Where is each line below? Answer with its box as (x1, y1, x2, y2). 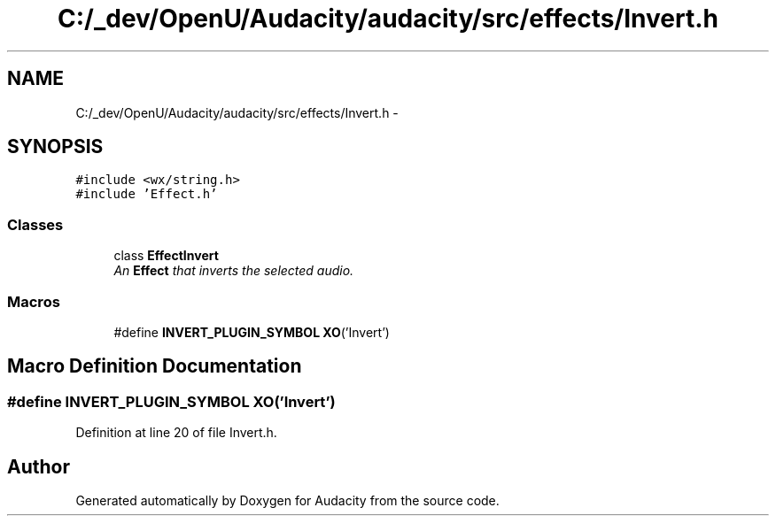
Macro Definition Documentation (7, 355, 302, 378)
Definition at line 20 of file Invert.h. (75, 425, 277, 441)
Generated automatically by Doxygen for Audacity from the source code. (75, 493, 500, 508)
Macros (7, 292, 60, 311)
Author (7, 455, 70, 478)
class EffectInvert (113, 248, 219, 264)
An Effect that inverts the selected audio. (113, 263, 354, 279)
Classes (7, 215, 64, 234)
